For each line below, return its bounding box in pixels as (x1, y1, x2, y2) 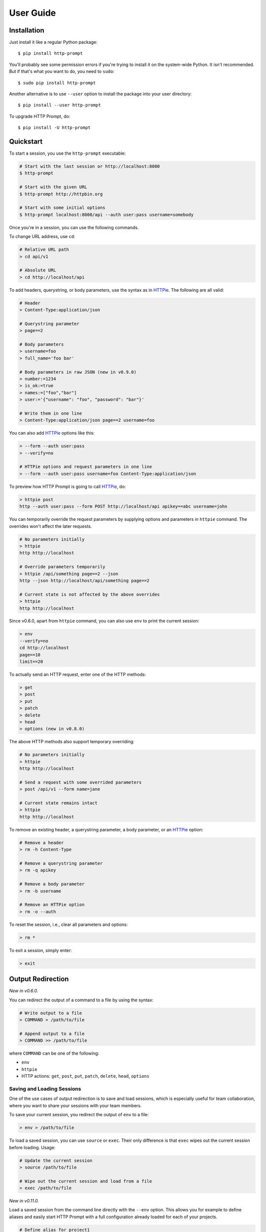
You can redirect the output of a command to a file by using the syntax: (9, 997, 154, 1003)
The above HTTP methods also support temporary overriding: (9, 739, 135, 745)
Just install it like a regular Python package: (9, 39, 98, 45)
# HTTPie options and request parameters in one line (19, 464, 152, 470)
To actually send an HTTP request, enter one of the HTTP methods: (9, 672, 146, 678)
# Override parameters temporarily (19, 564, 105, 570)
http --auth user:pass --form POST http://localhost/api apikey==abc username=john (19, 504, 228, 510)
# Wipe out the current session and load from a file (19, 1178, 152, 1184)
